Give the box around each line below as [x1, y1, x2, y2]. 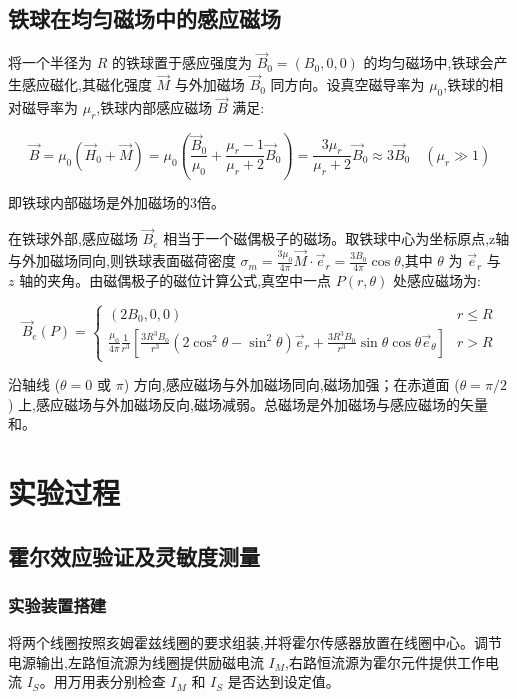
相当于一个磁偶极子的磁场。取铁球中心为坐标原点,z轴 [163, 228, 510, 249]
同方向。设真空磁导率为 [270, 74, 425, 95]
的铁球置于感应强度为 [111, 52, 252, 73]
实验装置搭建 [8, 592, 107, 617]
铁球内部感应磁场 [100, 97, 213, 118]
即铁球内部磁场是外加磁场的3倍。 [8, 192, 225, 213]
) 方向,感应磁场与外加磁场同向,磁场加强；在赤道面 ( [123, 374, 460, 395]
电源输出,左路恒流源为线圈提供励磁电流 [8, 651, 264, 672]
